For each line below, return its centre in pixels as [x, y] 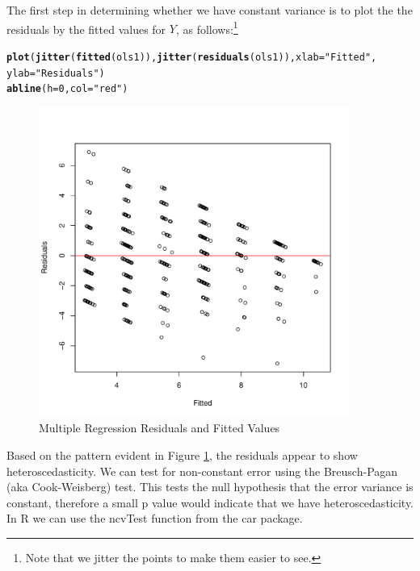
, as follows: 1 [207, 27]
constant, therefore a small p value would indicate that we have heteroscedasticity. [210, 502]
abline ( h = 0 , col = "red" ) [67, 89]
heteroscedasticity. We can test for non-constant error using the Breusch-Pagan [202, 471]
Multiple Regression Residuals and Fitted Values [160, 428]
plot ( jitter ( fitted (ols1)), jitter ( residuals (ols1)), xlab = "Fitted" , [192, 57]
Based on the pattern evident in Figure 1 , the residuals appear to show [182, 455]
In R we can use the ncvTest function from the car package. [155, 518]
